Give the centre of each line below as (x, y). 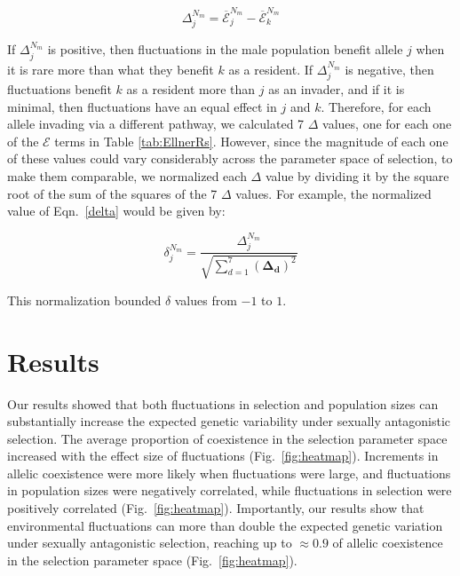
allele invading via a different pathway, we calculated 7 (156, 124)
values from (206, 300)
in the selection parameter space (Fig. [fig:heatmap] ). (152, 560)
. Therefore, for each (376, 106)
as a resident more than (191, 88)
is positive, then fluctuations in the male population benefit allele (225, 49)
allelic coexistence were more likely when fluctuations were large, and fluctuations (229, 473)
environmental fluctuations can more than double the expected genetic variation (225, 525)
